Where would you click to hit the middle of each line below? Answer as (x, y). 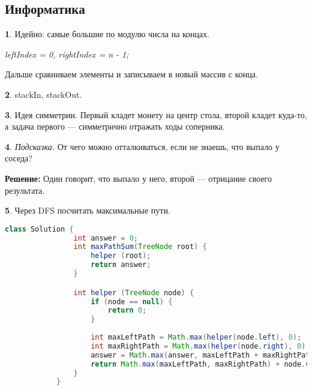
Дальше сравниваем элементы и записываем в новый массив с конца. (131, 74)
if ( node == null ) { (132, 301)
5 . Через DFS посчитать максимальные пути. (88, 210)
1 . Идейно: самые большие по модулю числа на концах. (107, 34)
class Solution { (39, 229)
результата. (25, 190)
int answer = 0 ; (106, 238)
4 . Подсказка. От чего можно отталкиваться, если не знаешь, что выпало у (142, 146)
